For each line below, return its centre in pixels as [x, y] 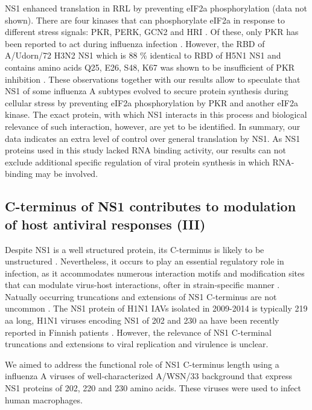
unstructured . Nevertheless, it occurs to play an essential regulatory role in [145, 261]
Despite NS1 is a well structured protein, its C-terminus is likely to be [135, 249]
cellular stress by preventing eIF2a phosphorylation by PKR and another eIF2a [151, 102]
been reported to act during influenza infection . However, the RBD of [135, 43]
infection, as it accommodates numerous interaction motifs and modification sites [155, 273]
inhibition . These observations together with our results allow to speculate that [153, 79]
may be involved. [67, 174]
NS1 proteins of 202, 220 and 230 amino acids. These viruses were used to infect [153, 388]
